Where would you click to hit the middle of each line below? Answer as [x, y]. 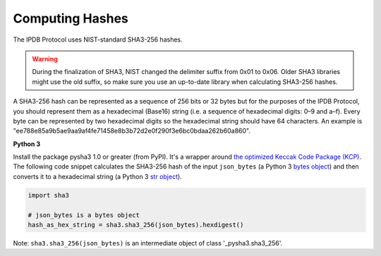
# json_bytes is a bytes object [84, 215]
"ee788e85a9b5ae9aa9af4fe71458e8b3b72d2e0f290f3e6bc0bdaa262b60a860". [132, 131]
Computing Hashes [71, 18]
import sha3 [49, 195]
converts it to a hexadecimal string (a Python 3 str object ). [98, 176]
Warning [45, 59]
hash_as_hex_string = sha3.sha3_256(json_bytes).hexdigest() [136, 225]
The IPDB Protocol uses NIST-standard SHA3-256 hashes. [98, 39]
